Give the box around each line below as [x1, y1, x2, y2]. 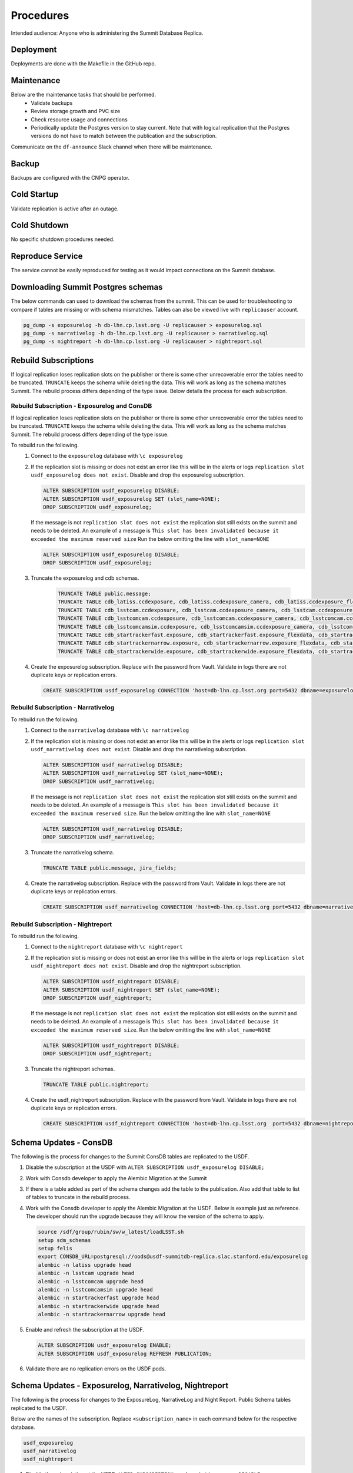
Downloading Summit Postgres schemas [11, 282, 163, 292]
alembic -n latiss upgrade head [38, 1261, 132, 1268]
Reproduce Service [11, 251, 83, 262]
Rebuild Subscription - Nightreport [11, 920, 112, 928]
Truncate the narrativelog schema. [31, 848, 115, 856]
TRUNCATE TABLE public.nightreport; [43, 1081, 149, 1088]
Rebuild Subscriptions [11, 355, 94, 365]
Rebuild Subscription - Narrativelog [11, 704, 115, 712]
